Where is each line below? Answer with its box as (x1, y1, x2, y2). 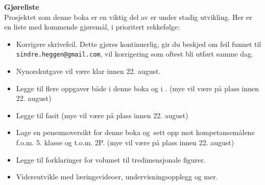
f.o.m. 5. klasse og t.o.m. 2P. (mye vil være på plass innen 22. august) (16, 137, 234, 147)
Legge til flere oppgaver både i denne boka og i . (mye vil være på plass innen (16, 83, 259, 93)
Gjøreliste (4, 2, 39, 12)
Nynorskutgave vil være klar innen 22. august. (16, 66, 161, 76)
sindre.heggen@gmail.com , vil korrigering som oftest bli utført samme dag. (16, 48, 253, 59)
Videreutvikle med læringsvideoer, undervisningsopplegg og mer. (16, 171, 218, 182)
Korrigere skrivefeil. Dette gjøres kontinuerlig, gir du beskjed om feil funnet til (16, 38, 261, 49)
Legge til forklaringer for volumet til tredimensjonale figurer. (16, 154, 206, 165)
